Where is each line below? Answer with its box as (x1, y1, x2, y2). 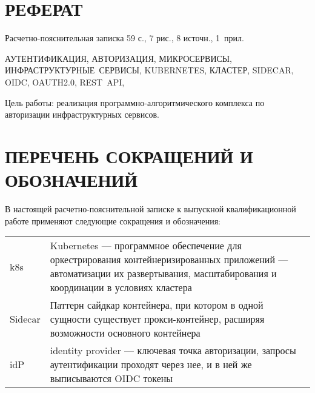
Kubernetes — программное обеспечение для (50, 238, 242, 253)
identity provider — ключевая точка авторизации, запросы (50, 343, 296, 358)
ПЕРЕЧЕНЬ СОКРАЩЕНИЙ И (5, 143, 253, 168)
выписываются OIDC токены (50, 371, 173, 386)
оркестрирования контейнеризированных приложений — (50, 252, 288, 267)
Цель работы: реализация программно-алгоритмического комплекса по (5, 96, 265, 109)
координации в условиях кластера (50, 280, 192, 295)
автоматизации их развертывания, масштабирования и (50, 266, 277, 281)
